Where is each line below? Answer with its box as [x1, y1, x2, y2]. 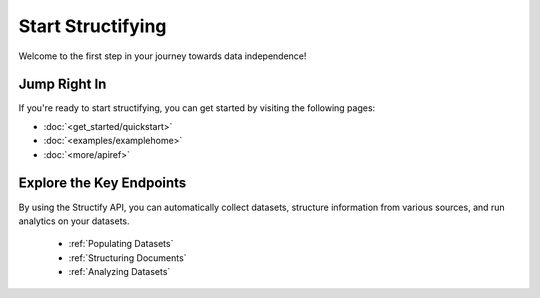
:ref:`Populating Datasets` [68, 238, 174, 250]
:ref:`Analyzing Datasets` [68, 266, 171, 278]
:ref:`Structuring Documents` [68, 251, 187, 264]
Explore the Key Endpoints [18, 175, 187, 192]
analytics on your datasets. [18, 215, 130, 227]
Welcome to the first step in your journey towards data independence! [18, 50, 307, 62]
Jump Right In [18, 76, 107, 93]
